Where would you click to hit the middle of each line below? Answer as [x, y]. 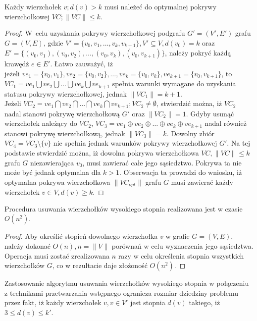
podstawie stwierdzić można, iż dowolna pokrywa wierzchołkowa [102, 153]
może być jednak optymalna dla [53, 172]
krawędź [17, 64]
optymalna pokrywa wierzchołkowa [57, 182]
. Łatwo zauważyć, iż [81, 64]
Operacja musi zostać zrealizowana [57, 255]
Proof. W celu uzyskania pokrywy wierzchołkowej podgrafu [95, 33]
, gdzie [53, 42]
